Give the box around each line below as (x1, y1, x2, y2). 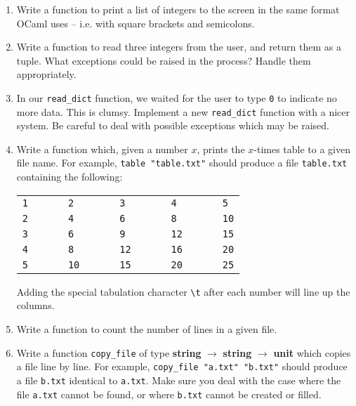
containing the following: (16, 169, 123, 184)
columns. (16, 298, 55, 313)
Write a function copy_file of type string (16, 345, 202, 360)
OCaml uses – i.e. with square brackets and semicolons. (16, 15, 255, 30)
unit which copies (273, 345, 351, 360)
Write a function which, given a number (16, 141, 188, 156)
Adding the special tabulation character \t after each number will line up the (16, 284, 350, 299)
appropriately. (16, 67, 77, 81)
